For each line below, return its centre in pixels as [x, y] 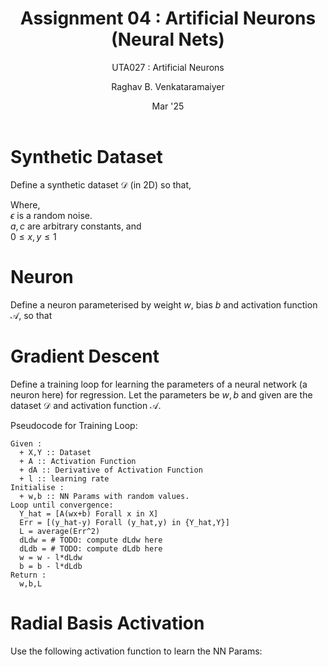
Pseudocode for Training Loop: [74, 425]
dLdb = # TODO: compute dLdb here [91, 548]
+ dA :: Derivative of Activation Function [111, 470]
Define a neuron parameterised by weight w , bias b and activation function [164, 304]
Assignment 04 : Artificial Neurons [168, 18]
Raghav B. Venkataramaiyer [168, 86]
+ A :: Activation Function [78, 461]
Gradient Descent [85, 356]
